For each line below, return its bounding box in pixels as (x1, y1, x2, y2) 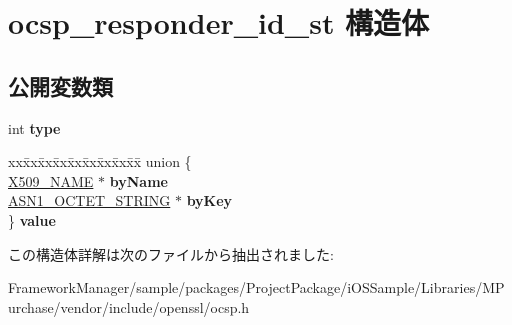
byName (109, 170, 168, 191)
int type (8, 117, 61, 138)
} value (8, 209, 56, 230)
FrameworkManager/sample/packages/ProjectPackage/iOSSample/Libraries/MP (8, 277, 505, 298)
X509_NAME (8, 170, 94, 191)
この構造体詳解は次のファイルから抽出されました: (8, 243, 334, 264)
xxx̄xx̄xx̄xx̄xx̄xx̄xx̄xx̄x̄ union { (8, 151, 192, 172)
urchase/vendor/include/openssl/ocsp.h (8, 296, 250, 317)
